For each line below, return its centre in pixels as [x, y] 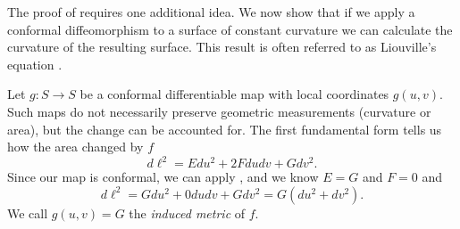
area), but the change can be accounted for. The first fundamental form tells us [225, 129]
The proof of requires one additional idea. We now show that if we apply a [211, 12]
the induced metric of [187, 213]
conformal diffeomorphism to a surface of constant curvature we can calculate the [230, 29]
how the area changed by [75, 147]
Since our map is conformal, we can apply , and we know [163, 177]
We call [28, 213]
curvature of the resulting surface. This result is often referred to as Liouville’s [222, 47]
